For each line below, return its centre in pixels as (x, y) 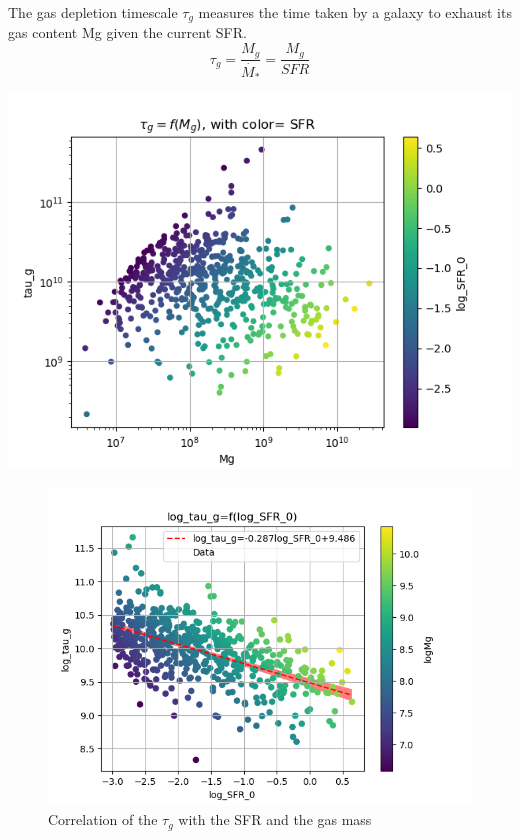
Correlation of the (103, 819)
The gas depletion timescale (93, 12)
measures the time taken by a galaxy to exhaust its (355, 12)
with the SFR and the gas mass (275, 819)
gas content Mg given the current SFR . (127, 32)
